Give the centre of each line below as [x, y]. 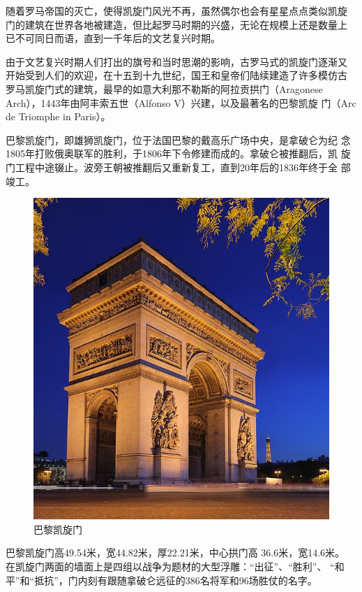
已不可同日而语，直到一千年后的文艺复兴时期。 [113, 38]
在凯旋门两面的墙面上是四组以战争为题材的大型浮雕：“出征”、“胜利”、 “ [170, 566]
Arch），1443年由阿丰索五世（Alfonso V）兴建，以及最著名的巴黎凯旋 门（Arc [181, 102]
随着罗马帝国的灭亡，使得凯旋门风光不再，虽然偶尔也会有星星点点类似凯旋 [176, 10]
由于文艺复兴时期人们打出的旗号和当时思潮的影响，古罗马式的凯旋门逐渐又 [176, 61]
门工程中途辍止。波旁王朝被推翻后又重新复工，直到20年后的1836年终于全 [172, 167]
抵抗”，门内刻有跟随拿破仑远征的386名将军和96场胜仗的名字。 [176, 580]
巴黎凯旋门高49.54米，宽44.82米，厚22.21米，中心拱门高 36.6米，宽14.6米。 [175, 553]
